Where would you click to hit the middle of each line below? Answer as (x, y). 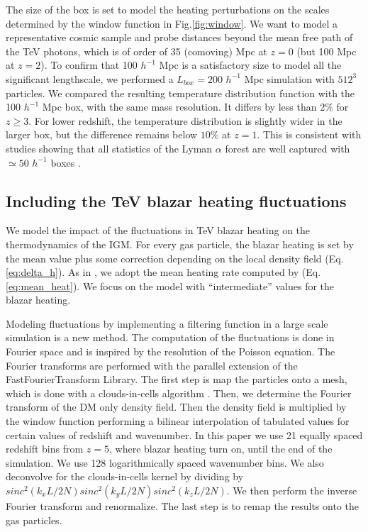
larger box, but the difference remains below (102, 134)
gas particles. (34, 520)
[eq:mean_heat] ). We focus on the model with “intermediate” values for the (170, 286)
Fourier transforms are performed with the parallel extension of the (152, 365)
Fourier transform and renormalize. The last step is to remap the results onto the (182, 506)
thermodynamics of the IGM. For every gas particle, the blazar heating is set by (180, 244)
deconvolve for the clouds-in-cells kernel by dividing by (125, 476)
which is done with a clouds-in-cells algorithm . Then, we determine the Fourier (179, 393)
